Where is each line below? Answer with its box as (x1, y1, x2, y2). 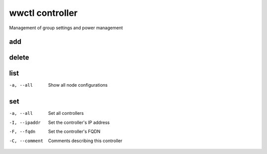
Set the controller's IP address (48, 119, 110, 125)
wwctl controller (9, 7, 78, 18)
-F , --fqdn (9, 129, 36, 135)
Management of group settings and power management (9, 25, 123, 31)
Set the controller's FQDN (48, 129, 101, 135)
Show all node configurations (48, 82, 108, 88)
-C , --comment (9, 138, 44, 144)
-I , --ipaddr (9, 119, 41, 125)
